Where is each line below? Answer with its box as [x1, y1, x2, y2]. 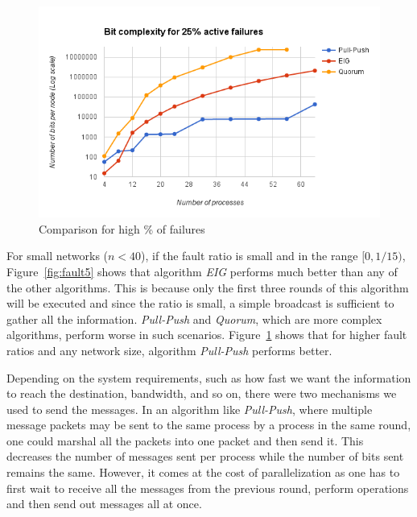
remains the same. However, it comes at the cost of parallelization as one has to [6, 464, 400, 481]
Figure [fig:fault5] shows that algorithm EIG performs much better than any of [6, 263, 398, 279]
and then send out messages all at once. [6, 495, 202, 512]
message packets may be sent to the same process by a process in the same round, [6, 416, 411, 433]
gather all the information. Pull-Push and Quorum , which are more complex [6, 310, 382, 327]
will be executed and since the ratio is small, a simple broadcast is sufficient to [6, 295, 394, 312]
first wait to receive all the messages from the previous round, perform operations [6, 479, 409, 496]
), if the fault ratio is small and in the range [141, 247, 358, 264]
